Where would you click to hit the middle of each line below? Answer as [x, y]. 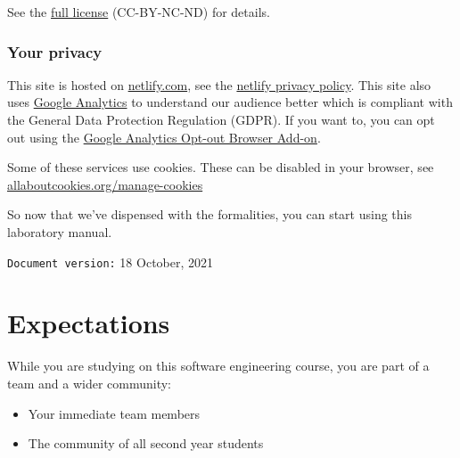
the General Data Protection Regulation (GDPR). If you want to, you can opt [221, 119]
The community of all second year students [146, 443]
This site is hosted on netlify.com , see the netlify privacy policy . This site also [219, 84]
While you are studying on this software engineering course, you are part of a [218, 366]
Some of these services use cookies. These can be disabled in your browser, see [221, 167]
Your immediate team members [114, 413]
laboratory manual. [60, 231]
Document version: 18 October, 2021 [111, 262]
